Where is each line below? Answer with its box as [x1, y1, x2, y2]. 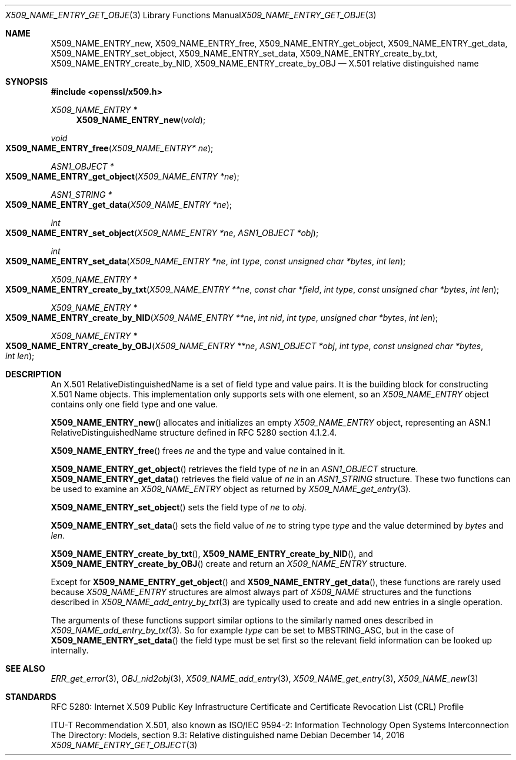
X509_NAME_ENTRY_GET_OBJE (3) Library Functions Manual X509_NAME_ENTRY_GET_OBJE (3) [5, 10, 377, 20]
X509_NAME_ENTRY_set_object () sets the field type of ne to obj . [51, 502, 307, 512]
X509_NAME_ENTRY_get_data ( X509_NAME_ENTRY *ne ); [5, 200, 232, 210]
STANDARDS [5, 692, 56, 702]
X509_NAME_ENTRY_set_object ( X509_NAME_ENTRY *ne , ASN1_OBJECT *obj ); [5, 228, 319, 238]
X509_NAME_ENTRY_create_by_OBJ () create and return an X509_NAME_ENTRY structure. [51, 559, 407, 569]
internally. [51, 645, 89, 655]
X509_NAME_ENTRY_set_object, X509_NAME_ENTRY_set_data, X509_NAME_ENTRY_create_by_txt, [51, 48, 438, 58]
